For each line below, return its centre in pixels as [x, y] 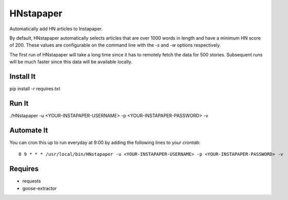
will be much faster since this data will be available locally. [71, 62]
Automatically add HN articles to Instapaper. [56, 29]
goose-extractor [39, 188]
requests [32, 181]
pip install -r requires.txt [35, 89]
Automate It [29, 130]
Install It [23, 76]
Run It [19, 103]
